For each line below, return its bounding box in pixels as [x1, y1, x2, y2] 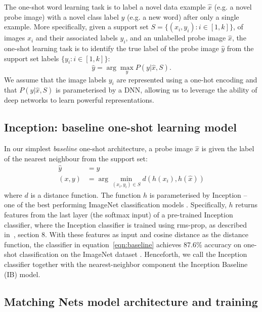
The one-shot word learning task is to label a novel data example [4, 2, 206, 12]
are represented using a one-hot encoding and [116, 74, 257, 84]
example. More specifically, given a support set [4, 21, 149, 32]
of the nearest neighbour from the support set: [4, 153, 148, 163]
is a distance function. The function [30, 189, 141, 200]
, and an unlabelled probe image [125, 32, 226, 43]
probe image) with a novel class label [4, 11, 119, 22]
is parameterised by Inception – [149, 189, 247, 200]
